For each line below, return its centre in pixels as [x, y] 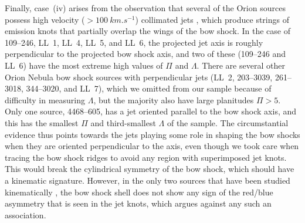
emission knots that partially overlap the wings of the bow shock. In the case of [148, 31]
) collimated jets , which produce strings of [212, 19]
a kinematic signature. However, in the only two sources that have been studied [148, 180]
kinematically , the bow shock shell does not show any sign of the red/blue [139, 192]
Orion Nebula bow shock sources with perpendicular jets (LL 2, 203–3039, [139, 77]
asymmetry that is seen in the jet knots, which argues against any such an [138, 203]
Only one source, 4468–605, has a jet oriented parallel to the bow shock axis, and [151, 111]
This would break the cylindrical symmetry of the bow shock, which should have [150, 169]
